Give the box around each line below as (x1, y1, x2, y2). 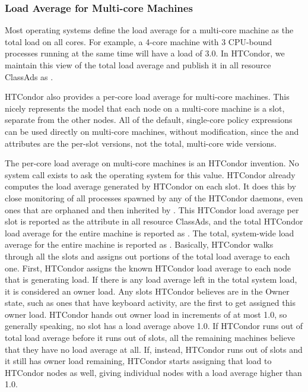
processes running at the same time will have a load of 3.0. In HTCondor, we (5, 47, 285, 59)
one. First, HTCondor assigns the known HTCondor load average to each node (5, 261, 291, 274)
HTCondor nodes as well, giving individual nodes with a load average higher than (5, 366, 302, 378)
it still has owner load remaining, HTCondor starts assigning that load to (5, 355, 272, 367)
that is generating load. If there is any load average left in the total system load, (5, 273, 297, 286)
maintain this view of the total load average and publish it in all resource (5, 59, 271, 71)
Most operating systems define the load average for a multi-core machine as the (5, 24, 294, 36)
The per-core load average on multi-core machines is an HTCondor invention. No (5, 157, 299, 169)
